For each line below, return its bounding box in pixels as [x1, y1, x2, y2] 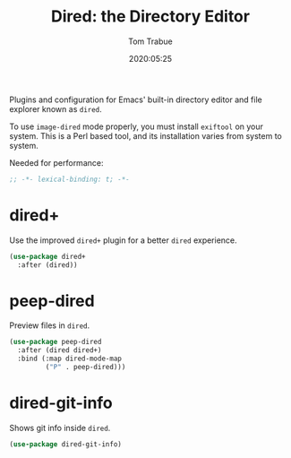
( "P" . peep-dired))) [45, 363, 126, 372]
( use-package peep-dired [9, 338, 102, 347]
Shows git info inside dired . [9, 422, 111, 433]
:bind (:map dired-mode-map [17, 354, 123, 364]
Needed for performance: [9, 157, 104, 168]
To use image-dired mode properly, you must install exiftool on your [9, 121, 264, 132]
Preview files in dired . [9, 320, 90, 331]
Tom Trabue [128, 36, 173, 47]
